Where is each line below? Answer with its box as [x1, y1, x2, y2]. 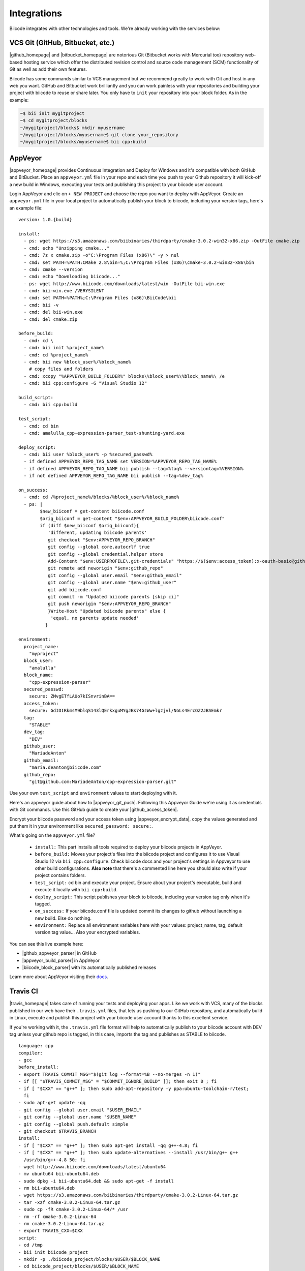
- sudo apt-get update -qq [18, 1100, 86, 1106]
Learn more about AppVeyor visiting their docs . [9, 974, 109, 980]
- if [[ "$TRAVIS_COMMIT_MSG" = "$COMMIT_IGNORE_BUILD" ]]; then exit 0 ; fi [18, 1078, 217, 1084]
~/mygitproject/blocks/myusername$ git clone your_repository [20, 132, 178, 137]
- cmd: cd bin [23, 423, 59, 429]
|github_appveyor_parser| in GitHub [22, 950, 97, 956]
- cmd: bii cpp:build [23, 402, 78, 408]
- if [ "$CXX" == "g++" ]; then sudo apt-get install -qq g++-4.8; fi [18, 1142, 198, 1148]
